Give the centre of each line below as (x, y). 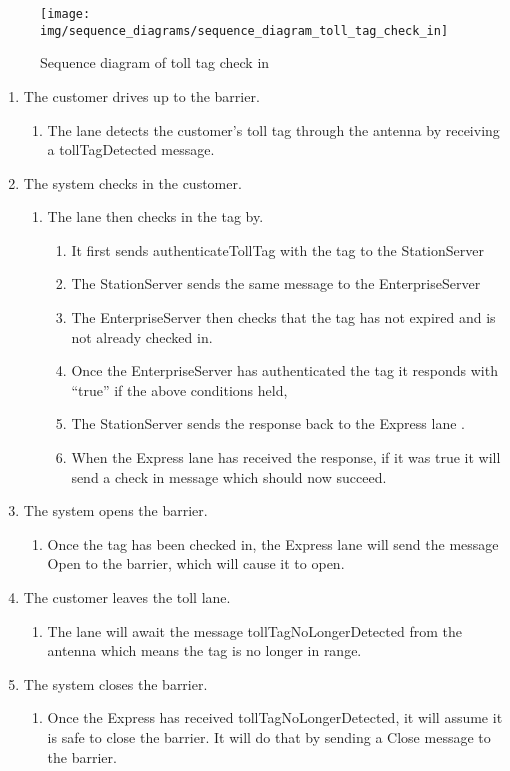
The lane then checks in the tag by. (155, 216)
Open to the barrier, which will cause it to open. (196, 563)
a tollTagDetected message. (131, 149)
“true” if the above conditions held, (179, 389)
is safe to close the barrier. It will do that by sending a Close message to (269, 736)
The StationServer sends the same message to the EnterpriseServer (276, 283)
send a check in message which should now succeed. (229, 476)
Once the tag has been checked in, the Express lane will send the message (273, 543)
